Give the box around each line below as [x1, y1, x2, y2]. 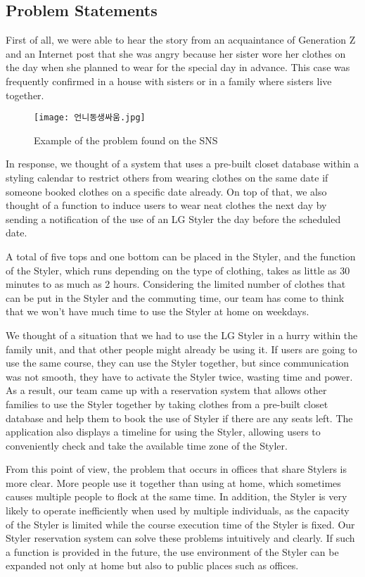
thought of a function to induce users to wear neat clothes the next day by [6, 198, 327, 213]
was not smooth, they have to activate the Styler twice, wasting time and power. [6, 369, 353, 383]
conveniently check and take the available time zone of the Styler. [6, 438, 288, 452]
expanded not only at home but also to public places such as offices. [6, 558, 299, 573]
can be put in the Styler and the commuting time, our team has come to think [6, 290, 345, 305]
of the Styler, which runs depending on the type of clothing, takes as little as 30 [6, 262, 350, 277]
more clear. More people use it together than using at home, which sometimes [6, 475, 341, 490]
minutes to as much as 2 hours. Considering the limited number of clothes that [6, 277, 346, 291]
